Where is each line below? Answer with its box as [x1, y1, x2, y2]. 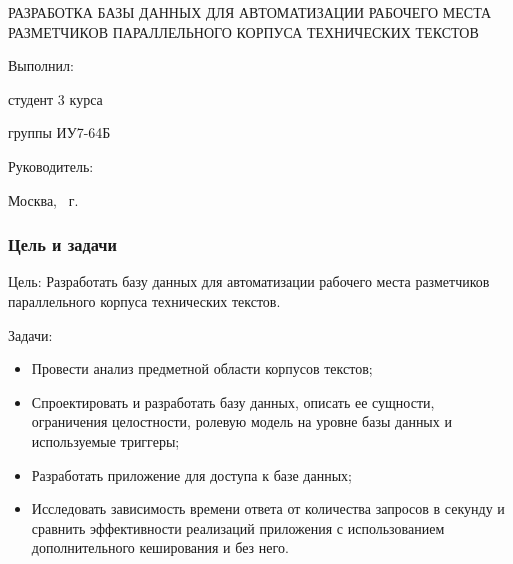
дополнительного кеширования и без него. [31, 537, 289, 558]
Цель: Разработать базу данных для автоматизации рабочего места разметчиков [8, 271, 490, 292]
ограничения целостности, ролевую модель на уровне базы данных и [31, 411, 452, 432]
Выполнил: [8, 55, 74, 76]
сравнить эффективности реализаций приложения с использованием [31, 517, 445, 538]
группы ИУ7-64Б [8, 122, 111, 143]
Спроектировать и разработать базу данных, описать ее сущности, [31, 391, 435, 412]
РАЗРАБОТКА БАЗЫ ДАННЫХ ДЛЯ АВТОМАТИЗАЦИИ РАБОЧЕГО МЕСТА [8, 2, 492, 22]
